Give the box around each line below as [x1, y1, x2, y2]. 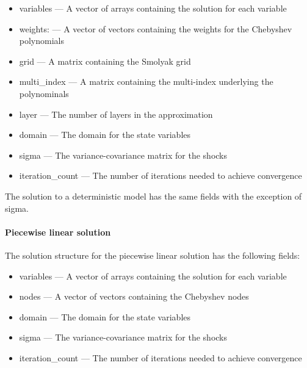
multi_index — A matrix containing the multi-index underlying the [19, 75, 273, 88]
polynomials [19, 34, 65, 47]
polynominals [19, 87, 69, 99]
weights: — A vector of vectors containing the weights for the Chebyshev [19, 22, 292, 35]
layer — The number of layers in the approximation [19, 107, 213, 120]
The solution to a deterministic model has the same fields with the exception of [5, 189, 302, 202]
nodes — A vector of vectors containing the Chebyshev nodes [19, 290, 249, 303]
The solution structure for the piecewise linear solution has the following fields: [5, 248, 300, 261]
